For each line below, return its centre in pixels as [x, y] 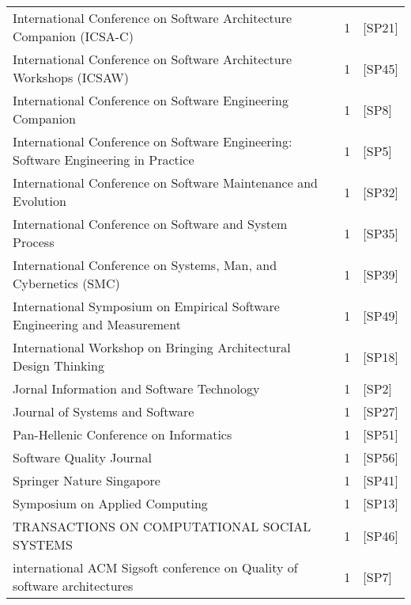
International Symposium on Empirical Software [146, 306]
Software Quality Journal [82, 457]
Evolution [40, 201]
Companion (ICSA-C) [73, 36]
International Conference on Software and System [150, 224]
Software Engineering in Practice [104, 160]
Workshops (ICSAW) [71, 77]
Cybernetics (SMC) [66, 283]
